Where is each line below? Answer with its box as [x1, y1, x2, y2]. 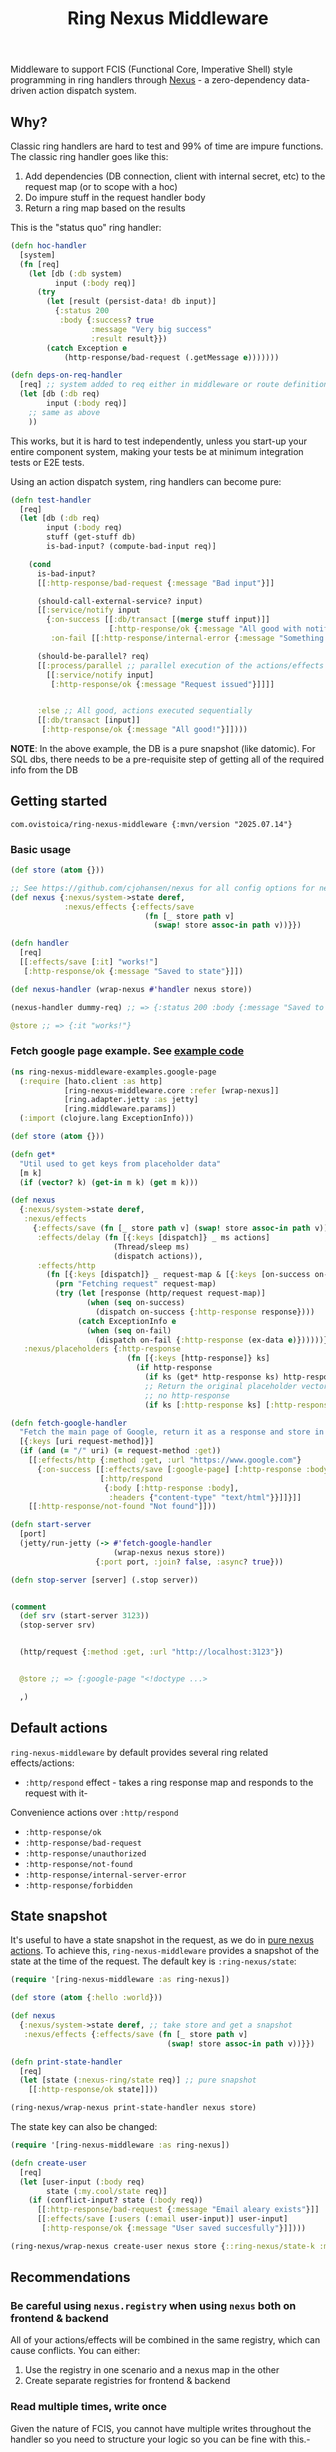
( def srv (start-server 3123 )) [19, 1611, 150, 1621]
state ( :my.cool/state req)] [46, 2186, 168, 2196]
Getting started [10, 793, 108, 810]
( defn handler [10, 938, 70, 949]
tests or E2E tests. [10, 456, 85, 468]
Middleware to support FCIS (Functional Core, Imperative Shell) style [10, 63, 293, 76]
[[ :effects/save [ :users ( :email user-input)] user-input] [36, 2214, 288, 2224]
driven [10, 85, 37, 97]
